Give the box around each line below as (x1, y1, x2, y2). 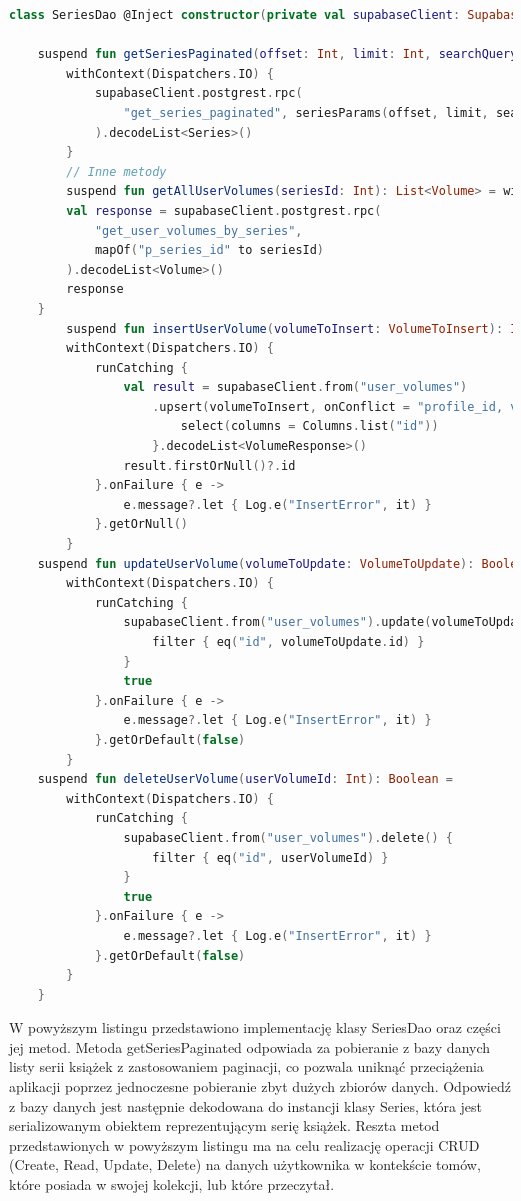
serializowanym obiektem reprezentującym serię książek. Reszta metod (9, 1115, 440, 1136)
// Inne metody (66, 164, 167, 179)
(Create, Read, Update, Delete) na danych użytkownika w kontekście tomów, (9, 1154, 481, 1175)
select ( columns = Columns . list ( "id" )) (180, 419, 439, 434)
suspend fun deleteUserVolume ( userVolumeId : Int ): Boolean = (37, 772, 453, 787)
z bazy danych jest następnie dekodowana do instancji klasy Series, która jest (9, 1095, 483, 1116)
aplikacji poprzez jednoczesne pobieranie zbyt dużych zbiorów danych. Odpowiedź (9, 1076, 511, 1097)
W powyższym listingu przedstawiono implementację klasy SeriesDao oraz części (9, 1017, 501, 1038)
